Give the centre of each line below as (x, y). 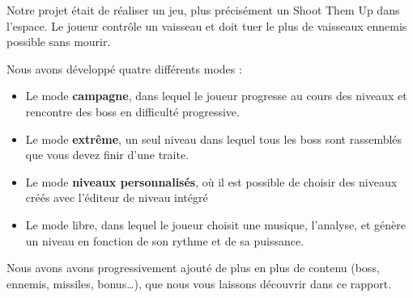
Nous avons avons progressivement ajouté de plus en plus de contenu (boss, (193, 268)
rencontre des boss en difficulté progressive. (132, 111)
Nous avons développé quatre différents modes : (124, 68)
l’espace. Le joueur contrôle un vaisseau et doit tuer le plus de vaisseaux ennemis (207, 25)
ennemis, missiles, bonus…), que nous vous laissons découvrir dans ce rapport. (199, 283)
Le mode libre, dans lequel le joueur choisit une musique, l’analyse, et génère (216, 224)
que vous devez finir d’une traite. (107, 155)
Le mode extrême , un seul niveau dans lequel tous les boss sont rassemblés (214, 139)
